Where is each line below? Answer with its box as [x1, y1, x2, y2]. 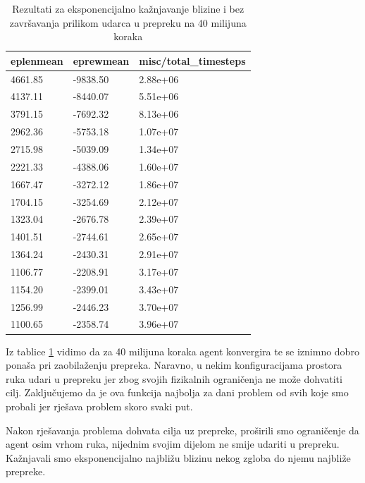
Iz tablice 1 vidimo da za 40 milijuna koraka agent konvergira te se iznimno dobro [6, 343, 359, 358]
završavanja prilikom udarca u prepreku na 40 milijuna [9, 15, 247, 30]
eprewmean [73, 53, 130, 68]
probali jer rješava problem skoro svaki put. [6, 398, 193, 413]
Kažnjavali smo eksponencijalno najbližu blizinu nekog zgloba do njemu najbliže [6, 450, 351, 465]
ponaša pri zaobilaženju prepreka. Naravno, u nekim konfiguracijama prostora [6, 357, 342, 372]
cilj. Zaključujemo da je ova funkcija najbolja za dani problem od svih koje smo [6, 385, 349, 400]
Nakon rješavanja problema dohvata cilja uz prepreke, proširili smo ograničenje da [6, 422, 359, 437]
